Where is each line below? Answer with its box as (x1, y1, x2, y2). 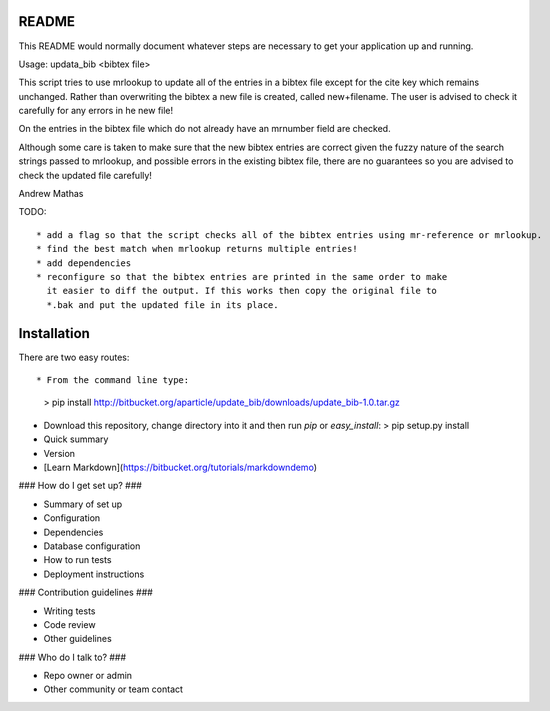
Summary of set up (43, 498, 123, 510)
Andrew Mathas (18, 188, 84, 200)
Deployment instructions (43, 568, 145, 580)
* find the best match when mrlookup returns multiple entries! (36, 243, 359, 255)
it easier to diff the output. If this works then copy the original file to (46, 285, 437, 297)
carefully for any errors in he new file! (18, 105, 174, 117)
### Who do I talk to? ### (18, 651, 127, 663)
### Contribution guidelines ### (18, 586, 154, 599)
